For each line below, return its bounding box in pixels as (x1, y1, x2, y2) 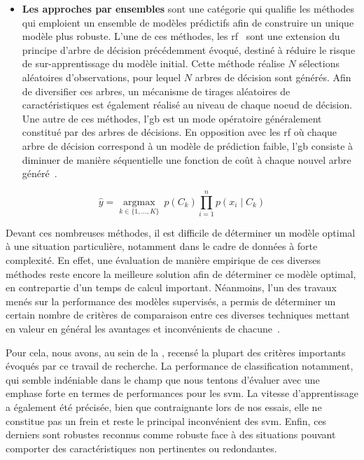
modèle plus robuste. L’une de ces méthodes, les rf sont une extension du (22, 29, 340, 43)
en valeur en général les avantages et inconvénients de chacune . (6, 321, 280, 335)
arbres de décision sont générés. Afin (195, 69, 351, 84)
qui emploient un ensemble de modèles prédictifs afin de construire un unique (22, 15, 354, 29)
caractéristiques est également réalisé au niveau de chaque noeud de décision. (22, 97, 353, 112)
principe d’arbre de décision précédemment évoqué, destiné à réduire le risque (22, 42, 356, 57)
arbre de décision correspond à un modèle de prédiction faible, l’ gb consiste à (22, 138, 353, 153)
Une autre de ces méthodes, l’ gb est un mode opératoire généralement (22, 111, 322, 125)
